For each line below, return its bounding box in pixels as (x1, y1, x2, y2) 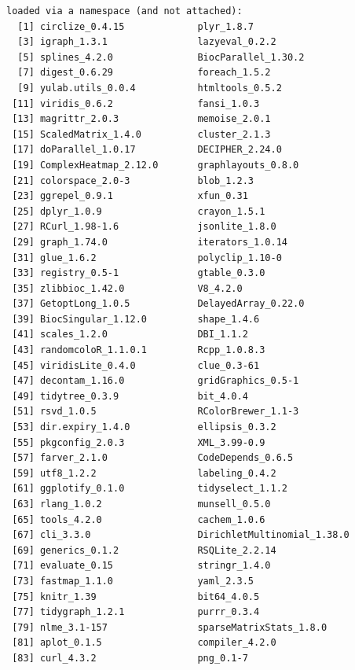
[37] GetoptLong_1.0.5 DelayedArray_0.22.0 (12, 298, 305, 310)
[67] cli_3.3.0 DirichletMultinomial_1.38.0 (12, 529, 350, 541)
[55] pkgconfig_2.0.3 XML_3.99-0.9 (12, 436, 265, 448)
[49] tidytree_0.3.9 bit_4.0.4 (12, 390, 248, 402)
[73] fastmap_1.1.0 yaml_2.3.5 (12, 575, 254, 587)
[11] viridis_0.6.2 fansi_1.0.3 (12, 98, 260, 109)
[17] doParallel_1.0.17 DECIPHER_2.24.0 (12, 144, 282, 156)
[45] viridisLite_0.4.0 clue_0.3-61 (12, 359, 260, 371)
